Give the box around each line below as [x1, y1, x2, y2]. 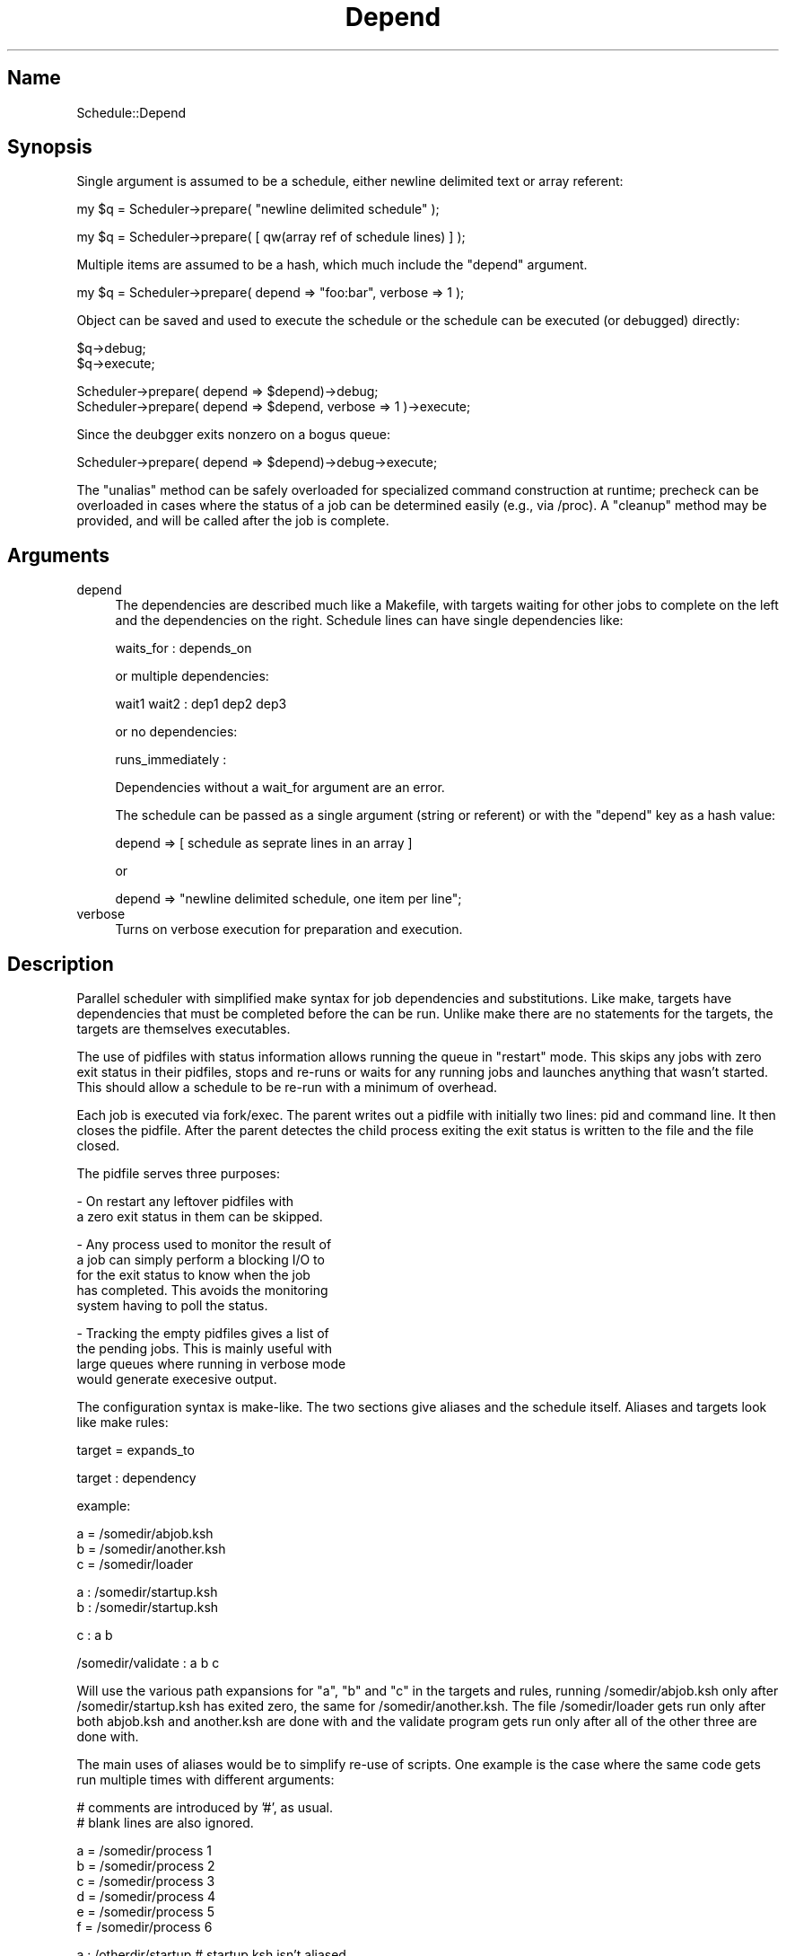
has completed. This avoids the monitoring [76, 1282, 328, 1299]
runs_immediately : [115, 752, 227, 768]
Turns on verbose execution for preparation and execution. [115, 921, 463, 938]
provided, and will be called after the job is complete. [76, 513, 389, 529]
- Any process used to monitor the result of [76, 1237, 332, 1253]
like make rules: [76, 1414, 169, 1431]
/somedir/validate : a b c [76, 1655, 220, 1671]
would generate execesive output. [76, 1371, 277, 1388]
